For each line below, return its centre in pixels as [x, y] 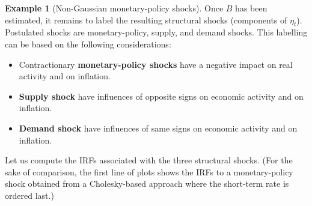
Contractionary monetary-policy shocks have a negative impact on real [156, 64]
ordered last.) [29, 195]
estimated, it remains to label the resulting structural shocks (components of [146, 20]
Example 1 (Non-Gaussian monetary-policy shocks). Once [114, 8]
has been [251, 8]
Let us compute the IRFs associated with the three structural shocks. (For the [149, 160]
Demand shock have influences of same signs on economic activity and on [158, 128]
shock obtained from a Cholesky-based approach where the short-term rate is [147, 183]
